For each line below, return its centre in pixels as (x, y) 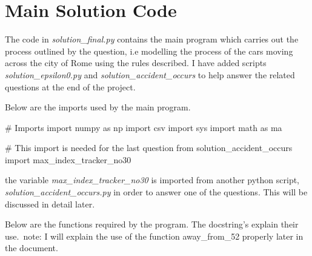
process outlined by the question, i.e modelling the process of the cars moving (149, 51)
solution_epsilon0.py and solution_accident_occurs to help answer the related (150, 74)
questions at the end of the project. (70, 86)
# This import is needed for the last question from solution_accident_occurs (149, 148)
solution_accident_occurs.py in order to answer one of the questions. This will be (156, 192)
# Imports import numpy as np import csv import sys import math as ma (144, 127)
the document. (32, 248)
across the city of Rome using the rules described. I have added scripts (136, 63)
